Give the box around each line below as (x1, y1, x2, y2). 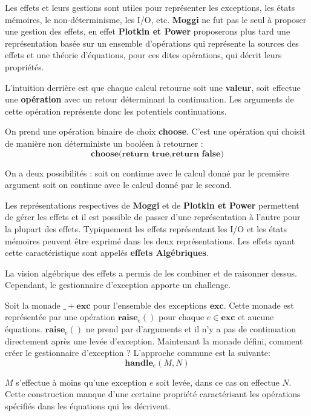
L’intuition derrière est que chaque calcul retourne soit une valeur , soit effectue (5, 81, 301, 93)
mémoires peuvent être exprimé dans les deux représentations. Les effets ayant (5, 234, 295, 247)
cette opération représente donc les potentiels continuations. (5, 104, 227, 117)
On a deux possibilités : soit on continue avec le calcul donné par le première (5, 166, 289, 179)
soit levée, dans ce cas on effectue (156, 375, 280, 388)
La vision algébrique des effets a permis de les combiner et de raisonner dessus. (5, 266, 297, 279)
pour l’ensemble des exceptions (93, 298, 208, 311)
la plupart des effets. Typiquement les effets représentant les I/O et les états (5, 222, 287, 235)
